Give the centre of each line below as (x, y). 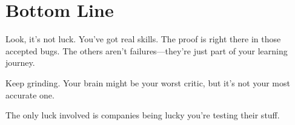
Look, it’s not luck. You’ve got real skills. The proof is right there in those (143, 39)
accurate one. (30, 95)
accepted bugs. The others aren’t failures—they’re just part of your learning (147, 50)
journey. (20, 62)
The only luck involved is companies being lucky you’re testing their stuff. (143, 115)
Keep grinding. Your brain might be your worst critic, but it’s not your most (148, 82)
